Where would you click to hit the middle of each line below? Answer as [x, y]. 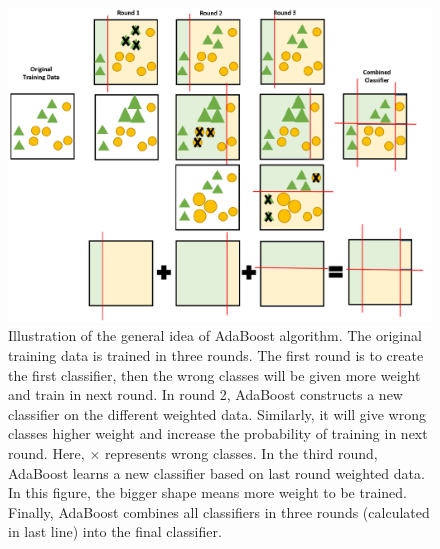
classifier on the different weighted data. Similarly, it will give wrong [217, 413]
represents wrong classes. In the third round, [241, 453]
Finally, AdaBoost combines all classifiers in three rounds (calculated [219, 511]
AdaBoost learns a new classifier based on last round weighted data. [216, 472]
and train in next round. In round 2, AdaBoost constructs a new [205, 394]
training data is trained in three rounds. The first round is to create [216, 355]
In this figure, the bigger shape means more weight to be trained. [207, 492]
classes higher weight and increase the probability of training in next [218, 433]
